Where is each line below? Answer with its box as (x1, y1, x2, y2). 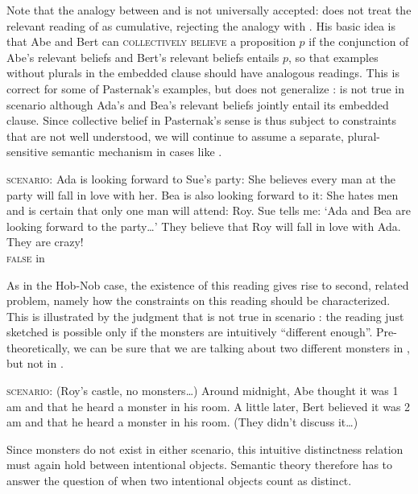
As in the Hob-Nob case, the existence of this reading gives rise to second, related (6, 276, 409, 293)
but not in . (6, 355, 64, 372)
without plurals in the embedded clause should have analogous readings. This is (6, 64, 399, 81)
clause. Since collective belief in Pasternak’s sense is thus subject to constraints (6, 112, 396, 129)
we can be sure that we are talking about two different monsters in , (73, 339, 410, 356)
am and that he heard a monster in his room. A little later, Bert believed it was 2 (6, 397, 411, 414)
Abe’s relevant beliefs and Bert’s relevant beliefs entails (6, 48, 279, 65)
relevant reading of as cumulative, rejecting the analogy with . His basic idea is (6, 17, 396, 34)
